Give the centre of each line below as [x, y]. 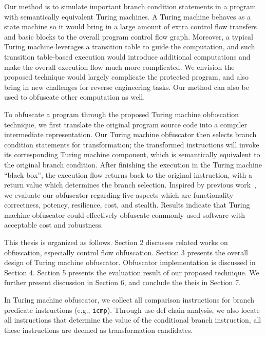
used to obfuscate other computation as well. [75, 97]
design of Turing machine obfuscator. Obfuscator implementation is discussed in [130, 262]
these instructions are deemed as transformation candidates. [99, 330]
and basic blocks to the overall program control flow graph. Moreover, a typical [129, 36]
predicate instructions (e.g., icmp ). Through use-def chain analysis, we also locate [132, 310]
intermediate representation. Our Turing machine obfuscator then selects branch [130, 134]
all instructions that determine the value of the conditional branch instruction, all [133, 320]
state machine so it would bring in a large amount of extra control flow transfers [131, 26]
